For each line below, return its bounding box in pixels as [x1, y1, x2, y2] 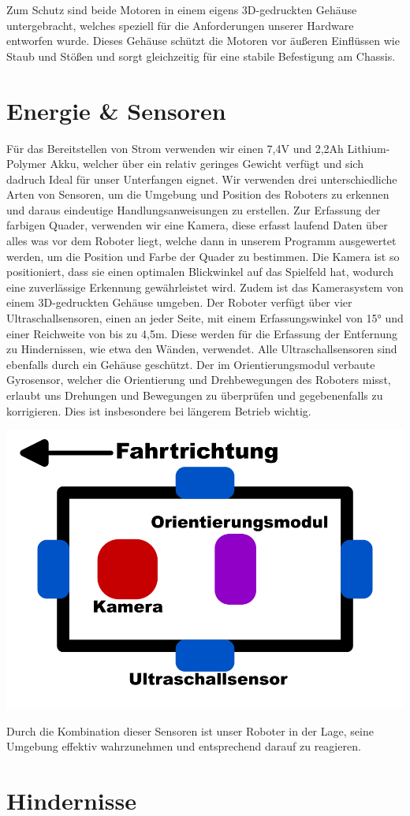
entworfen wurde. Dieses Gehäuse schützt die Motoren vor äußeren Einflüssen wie [6, 32, 400, 49]
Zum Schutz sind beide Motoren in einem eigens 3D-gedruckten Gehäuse [6, 2, 357, 17]
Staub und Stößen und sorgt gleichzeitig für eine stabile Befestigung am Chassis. [6, 47, 396, 64]
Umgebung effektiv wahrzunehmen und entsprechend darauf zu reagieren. [6, 738, 361, 755]
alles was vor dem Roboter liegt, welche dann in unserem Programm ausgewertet [6, 233, 397, 249]
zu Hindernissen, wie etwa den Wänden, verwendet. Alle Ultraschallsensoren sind [6, 341, 397, 357]
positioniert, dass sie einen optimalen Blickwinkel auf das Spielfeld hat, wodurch [6, 263, 394, 280]
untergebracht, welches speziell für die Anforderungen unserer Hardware [6, 17, 354, 33]
